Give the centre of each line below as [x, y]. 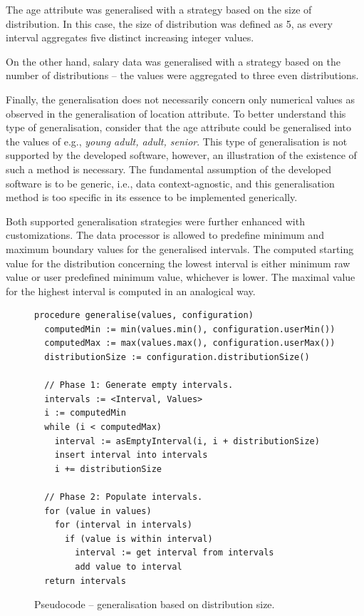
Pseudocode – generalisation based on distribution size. [155, 604]
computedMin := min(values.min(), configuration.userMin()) [190, 329]
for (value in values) [98, 511]
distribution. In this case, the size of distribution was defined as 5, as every [169, 23]
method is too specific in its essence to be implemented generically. [152, 197]
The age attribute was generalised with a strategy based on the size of [159, 9]
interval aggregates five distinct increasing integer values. [130, 37]
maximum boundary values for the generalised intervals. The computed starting [180, 248]
